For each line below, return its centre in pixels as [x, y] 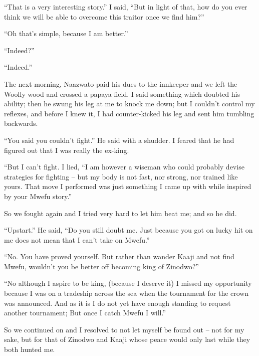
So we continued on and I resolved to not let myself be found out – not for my [124, 329]
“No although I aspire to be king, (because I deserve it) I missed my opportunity [128, 283]
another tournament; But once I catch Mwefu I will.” [85, 313]
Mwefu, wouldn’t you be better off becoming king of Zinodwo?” [101, 266]
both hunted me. [30, 349]
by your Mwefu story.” [38, 196]
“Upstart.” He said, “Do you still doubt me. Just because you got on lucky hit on [128, 230]
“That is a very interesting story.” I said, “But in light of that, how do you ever [126, 7]
